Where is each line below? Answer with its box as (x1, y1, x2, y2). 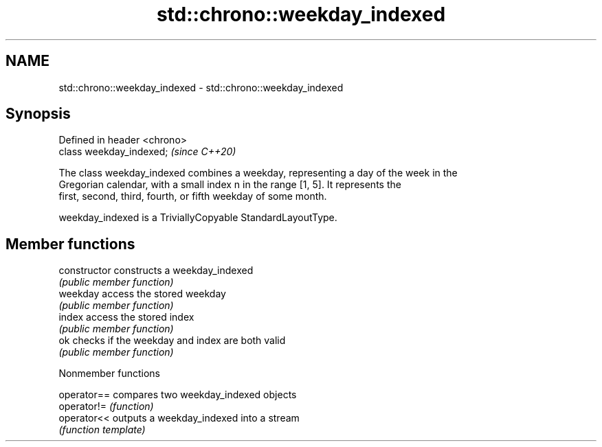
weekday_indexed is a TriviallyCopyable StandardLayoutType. (58, 211, 337, 224)
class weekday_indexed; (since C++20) (58, 146, 236, 158)
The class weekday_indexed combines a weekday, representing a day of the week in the (58, 167, 458, 179)
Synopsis (5, 105, 71, 123)
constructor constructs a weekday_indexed (58, 264, 254, 277)
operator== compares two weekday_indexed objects (58, 389, 297, 401)
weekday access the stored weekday (58, 288, 226, 300)
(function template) (58, 424, 146, 436)
